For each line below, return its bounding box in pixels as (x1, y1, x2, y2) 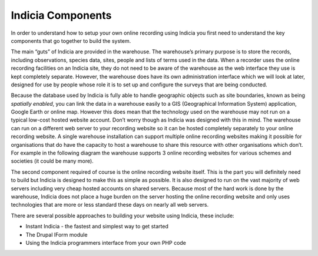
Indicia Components (11, 9, 112, 22)
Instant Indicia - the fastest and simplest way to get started (25, 223, 169, 230)
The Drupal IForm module (25, 231, 88, 238)
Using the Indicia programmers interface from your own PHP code (25, 239, 187, 246)
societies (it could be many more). (11, 157, 94, 164)
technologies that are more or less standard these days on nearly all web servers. (11, 201, 209, 208)
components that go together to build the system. (11, 37, 131, 44)
